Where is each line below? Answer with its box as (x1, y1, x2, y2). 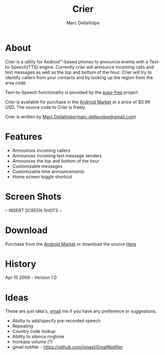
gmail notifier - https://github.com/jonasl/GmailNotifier (12, 344, 124, 350)
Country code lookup (12, 328, 56, 334)
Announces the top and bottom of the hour (12, 158, 100, 164)
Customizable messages (12, 163, 63, 169)
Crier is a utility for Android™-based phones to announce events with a (5, 58, 148, 65)
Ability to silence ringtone (12, 334, 65, 340)
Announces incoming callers (12, 147, 71, 153)
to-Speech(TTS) (5, 64, 39, 70)
